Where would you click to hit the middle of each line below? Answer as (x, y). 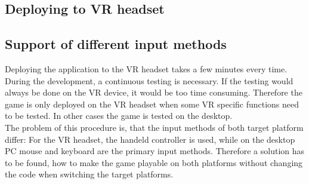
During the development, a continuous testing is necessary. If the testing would (149, 80)
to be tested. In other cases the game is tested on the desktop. (119, 116)
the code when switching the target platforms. (89, 174)
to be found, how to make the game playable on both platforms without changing (154, 162)
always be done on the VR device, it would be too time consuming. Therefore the (154, 92)
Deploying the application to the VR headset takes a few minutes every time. (146, 68)
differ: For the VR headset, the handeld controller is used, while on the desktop (150, 139)
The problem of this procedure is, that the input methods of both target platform (154, 127)
